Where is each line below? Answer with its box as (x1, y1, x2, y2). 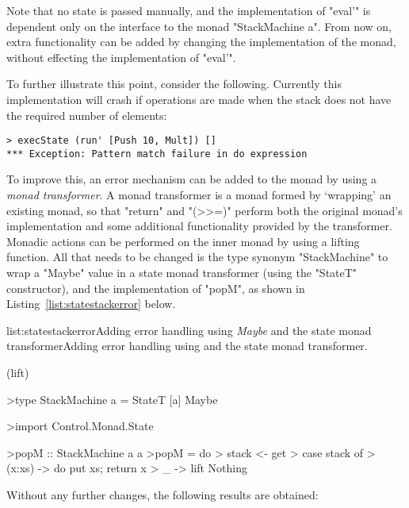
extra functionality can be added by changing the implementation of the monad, (6, 33, 396, 50)
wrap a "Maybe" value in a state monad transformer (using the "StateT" (6, 264, 357, 281)
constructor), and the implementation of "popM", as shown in (6, 279, 305, 296)
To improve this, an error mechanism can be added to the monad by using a (6, 171, 377, 187)
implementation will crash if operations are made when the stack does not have (6, 90, 392, 107)
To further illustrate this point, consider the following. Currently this (6, 75, 342, 92)
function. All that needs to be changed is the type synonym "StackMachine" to (6, 248, 388, 265)
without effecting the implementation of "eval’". (6, 48, 236, 65)
